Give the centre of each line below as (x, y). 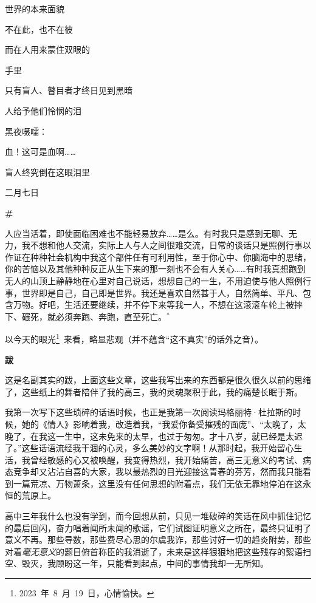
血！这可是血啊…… (40, 152)
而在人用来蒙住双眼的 (47, 49)
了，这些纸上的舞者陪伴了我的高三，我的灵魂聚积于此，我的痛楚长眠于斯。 (154, 391)
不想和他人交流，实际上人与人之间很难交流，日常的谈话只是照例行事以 (170, 245)
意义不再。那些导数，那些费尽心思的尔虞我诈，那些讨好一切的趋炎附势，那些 (158, 540)
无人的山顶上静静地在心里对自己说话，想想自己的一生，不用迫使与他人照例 (154, 280)
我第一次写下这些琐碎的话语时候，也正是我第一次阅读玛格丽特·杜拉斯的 (149, 412)
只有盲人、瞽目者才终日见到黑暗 (69, 90)
